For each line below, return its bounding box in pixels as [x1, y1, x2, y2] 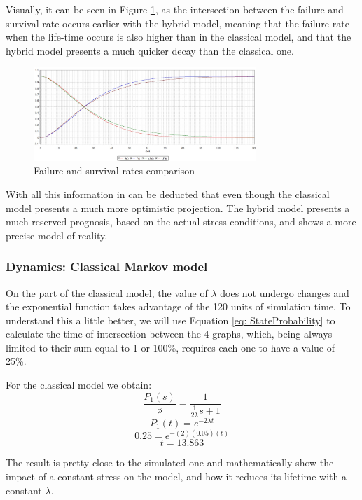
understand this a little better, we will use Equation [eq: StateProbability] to [6, 312, 335, 327]
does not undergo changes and [220, 285, 349, 300]
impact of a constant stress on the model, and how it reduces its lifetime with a [6, 469, 347, 484]
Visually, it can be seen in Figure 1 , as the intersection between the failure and [6, 2, 344, 16]
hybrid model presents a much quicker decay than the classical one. [6, 43, 294, 57]
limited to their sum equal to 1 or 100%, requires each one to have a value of [6, 340, 335, 354]
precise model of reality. [6, 228, 108, 242]
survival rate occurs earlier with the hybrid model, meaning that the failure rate [6, 15, 349, 30]
